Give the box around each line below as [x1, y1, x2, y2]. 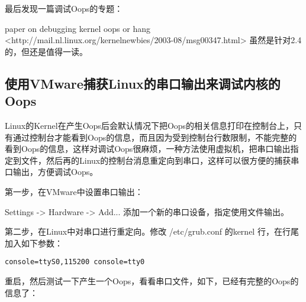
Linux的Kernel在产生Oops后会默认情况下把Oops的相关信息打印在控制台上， [5, 119, 294, 131]
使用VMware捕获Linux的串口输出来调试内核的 [5, 74, 281, 92]
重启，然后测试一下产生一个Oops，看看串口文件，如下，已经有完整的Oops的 [5, 274, 299, 287]
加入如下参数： [5, 236, 63, 249]
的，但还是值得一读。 [5, 45, 88, 57]
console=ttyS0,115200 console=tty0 [5, 258, 145, 267]
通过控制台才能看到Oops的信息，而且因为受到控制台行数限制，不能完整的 [12, 131, 297, 143]
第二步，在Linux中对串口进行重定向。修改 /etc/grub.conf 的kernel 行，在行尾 [5, 225, 299, 238]
